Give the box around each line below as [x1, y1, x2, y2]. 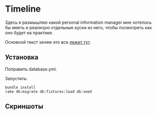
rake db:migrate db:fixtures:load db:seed [5, 89, 92, 94]
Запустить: [5, 75, 28, 81]
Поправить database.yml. [5, 66, 57, 72]
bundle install [5, 85, 36, 90]
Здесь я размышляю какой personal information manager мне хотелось [5, 19, 152, 25]
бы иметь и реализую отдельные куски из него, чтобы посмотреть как [5, 24, 152, 30]
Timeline [5, 3, 41, 15]
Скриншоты [5, 102, 44, 111]
